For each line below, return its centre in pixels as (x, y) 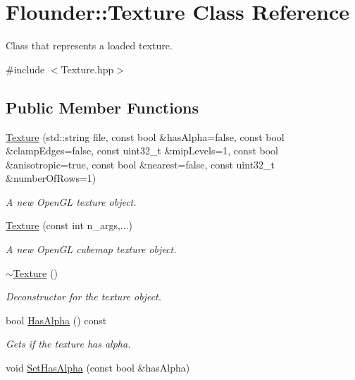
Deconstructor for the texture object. (84, 296)
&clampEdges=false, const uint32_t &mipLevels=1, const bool (142, 151)
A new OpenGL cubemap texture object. (91, 249)
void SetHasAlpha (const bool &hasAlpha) (98, 368)
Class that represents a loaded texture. (89, 45)
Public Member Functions (102, 107)
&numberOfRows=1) (51, 178)
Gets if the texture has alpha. (68, 344)
